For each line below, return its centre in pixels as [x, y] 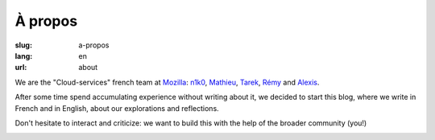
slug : [23, 45]
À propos [46, 21]
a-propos [94, 45]
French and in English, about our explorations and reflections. [117, 108]
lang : [24, 56]
